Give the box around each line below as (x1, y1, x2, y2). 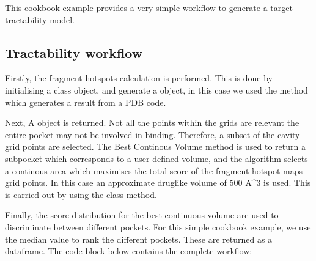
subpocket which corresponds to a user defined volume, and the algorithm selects (5, 152, 308, 164)
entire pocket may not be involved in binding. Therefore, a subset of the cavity (5, 128, 300, 141)
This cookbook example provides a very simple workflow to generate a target (5, 1, 293, 13)
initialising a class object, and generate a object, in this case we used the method (5, 83, 308, 96)
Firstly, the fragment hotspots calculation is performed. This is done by (5, 72, 273, 84)
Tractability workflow (5, 43, 143, 62)
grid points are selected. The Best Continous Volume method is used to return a (5, 140, 306, 153)
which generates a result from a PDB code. (5, 95, 166, 108)
